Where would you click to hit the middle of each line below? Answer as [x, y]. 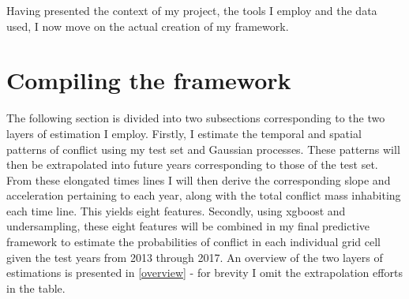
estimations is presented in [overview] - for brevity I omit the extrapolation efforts [204, 273]
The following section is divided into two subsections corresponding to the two [196, 118]
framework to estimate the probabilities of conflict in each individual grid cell [193, 242]
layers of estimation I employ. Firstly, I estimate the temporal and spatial [184, 133]
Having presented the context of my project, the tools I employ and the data [192, 10]
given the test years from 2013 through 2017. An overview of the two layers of [195, 257]
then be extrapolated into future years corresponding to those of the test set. [192, 164]
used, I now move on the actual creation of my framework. [148, 26]
